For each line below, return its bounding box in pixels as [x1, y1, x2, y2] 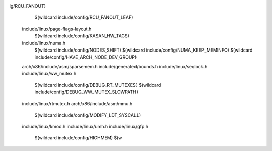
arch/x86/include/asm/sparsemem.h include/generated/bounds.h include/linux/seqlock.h [22, 63, 208, 69]
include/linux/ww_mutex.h [22, 71, 77, 77]
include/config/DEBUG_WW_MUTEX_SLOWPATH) [34, 89, 139, 95]
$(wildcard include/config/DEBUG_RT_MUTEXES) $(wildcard [34, 82, 161, 88]
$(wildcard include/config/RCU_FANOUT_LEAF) [34, 14, 133, 20]
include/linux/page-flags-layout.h [22, 26, 92, 32]
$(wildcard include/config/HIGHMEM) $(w [34, 135, 122, 141]
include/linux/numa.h [22, 40, 66, 46]
